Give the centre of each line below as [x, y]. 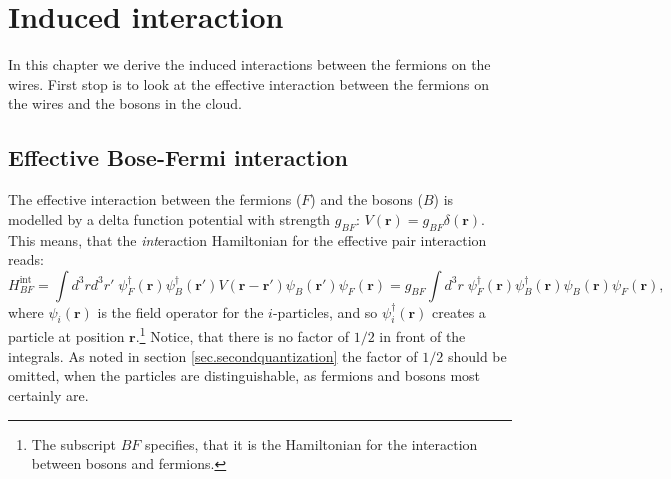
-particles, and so [325, 311]
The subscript [73, 443]
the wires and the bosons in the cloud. [125, 103]
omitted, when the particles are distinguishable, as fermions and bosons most [244, 375]
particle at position [66, 336]
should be [477, 355]
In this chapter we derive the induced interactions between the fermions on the [249, 64]
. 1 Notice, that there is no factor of [242, 335]
